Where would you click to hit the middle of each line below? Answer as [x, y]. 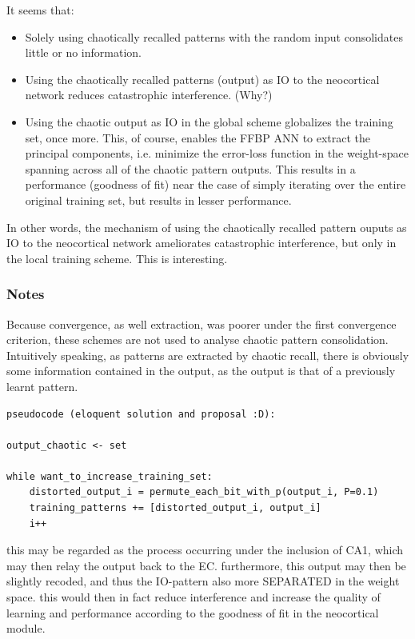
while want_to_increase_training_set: [110, 476]
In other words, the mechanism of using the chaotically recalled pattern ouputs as [207, 227]
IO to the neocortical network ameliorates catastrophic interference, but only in [202, 243]
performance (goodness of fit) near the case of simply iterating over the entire [215, 184]
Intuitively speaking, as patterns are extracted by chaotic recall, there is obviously [208, 355]
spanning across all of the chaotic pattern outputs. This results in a [190, 168]
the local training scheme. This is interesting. [117, 258]
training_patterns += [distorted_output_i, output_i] [175, 508]
